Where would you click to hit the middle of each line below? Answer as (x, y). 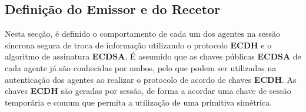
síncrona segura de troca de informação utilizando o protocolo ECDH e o (138, 45)
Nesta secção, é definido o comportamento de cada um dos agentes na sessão (142, 34)
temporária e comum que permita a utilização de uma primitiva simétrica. (139, 102)
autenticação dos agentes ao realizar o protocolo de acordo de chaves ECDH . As (151, 79)
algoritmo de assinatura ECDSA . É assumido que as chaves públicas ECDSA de (153, 56)
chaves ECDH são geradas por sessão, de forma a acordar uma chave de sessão (148, 91)
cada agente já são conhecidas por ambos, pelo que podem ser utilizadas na (141, 67)
